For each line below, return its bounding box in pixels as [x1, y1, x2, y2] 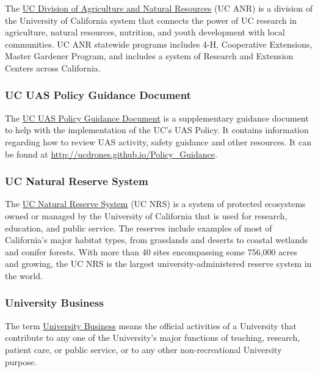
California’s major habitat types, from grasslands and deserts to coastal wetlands [5, 233, 308, 246]
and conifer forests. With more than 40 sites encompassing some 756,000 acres [5, 245, 297, 258]
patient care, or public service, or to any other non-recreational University [5, 343, 282, 356]
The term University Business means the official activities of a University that [5, 319, 297, 332]
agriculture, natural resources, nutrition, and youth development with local [5, 26, 285, 38]
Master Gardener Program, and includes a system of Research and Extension [5, 49, 294, 62]
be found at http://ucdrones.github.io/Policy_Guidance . [5, 147, 217, 160]
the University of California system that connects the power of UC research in [5, 13, 297, 26]
